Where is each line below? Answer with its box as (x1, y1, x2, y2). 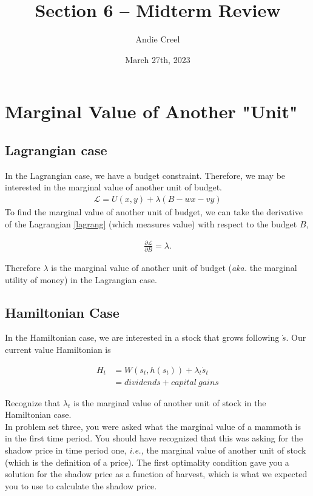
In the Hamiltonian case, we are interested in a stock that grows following (5, 331, 280, 344)
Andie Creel (135, 33, 180, 45)
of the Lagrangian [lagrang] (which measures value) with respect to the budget (5, 217, 297, 230)
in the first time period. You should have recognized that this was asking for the (5, 432, 303, 444)
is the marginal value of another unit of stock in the (73, 396, 266, 409)
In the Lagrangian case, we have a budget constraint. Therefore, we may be (5, 169, 286, 181)
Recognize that (5, 396, 61, 409)
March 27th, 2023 (125, 53, 190, 65)
